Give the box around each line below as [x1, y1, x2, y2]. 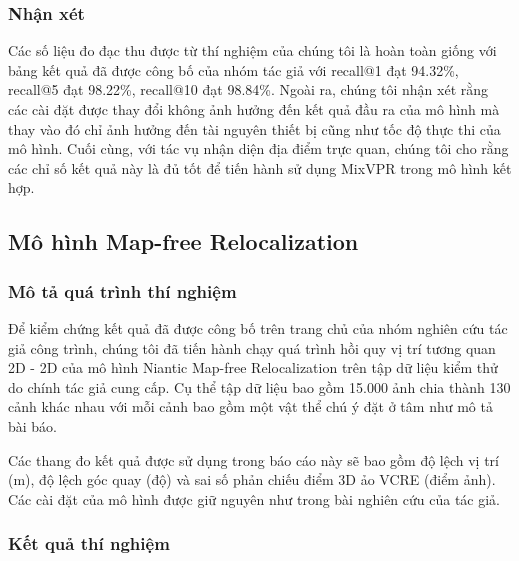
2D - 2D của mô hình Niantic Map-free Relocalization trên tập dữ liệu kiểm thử [8, 357, 498, 378]
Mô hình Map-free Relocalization [8, 226, 359, 257]
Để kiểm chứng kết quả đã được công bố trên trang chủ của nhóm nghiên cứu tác [8, 317, 508, 338]
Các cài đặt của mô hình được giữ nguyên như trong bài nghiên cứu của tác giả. [8, 488, 501, 509]
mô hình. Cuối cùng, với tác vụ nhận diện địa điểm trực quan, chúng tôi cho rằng [8, 138, 509, 159]
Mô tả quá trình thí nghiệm [8, 278, 237, 303]
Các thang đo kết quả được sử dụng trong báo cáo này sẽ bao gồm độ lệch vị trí [8, 449, 499, 470]
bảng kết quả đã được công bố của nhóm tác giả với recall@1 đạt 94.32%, [8, 59, 459, 80]
